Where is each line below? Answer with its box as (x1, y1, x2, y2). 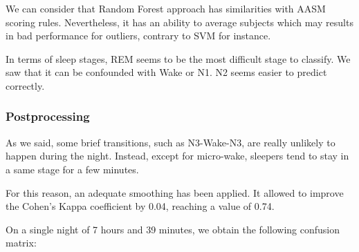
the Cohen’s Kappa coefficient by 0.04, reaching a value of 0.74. (6, 199, 275, 213)
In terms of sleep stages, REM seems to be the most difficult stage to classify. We (6, 51, 351, 66)
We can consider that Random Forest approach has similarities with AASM (6, 1, 326, 15)
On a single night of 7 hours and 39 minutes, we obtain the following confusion (6, 222, 340, 236)
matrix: (6, 235, 37, 250)
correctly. (6, 78, 45, 93)
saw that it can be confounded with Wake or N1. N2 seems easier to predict (6, 65, 327, 79)
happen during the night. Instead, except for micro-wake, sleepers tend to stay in (6, 148, 349, 163)
